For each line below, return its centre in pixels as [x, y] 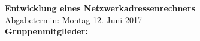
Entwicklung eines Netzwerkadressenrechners [100, 8]
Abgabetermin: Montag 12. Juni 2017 [73, 19]
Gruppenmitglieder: [46, 31]
